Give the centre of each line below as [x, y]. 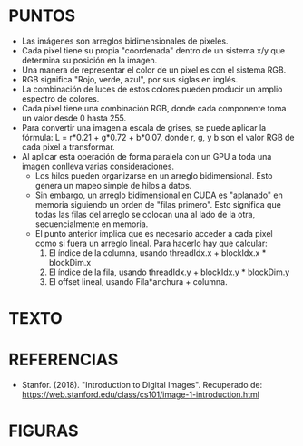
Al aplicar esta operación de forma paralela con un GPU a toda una [147, 156]
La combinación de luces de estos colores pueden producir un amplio [152, 89]
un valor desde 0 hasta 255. [74, 118]
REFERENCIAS [64, 360]
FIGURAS [44, 431]
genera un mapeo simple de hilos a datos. [113, 185]
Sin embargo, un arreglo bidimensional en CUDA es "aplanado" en [159, 195]
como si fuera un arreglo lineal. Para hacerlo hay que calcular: [151, 243]
